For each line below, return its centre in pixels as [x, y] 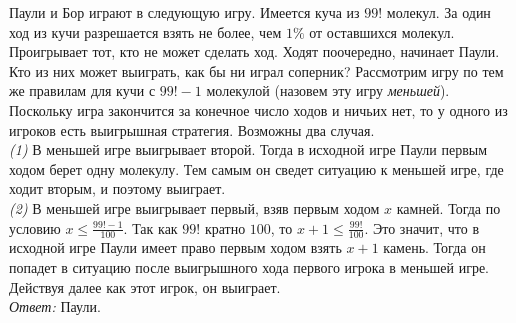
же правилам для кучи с [82, 90]
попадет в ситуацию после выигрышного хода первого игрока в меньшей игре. [249, 266]
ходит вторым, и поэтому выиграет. [117, 188]
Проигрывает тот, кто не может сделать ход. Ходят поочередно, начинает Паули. [254, 51]
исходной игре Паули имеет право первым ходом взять [175, 247]
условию [35, 227]
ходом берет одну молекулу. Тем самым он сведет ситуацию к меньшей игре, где [256, 168]
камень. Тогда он [434, 247]
